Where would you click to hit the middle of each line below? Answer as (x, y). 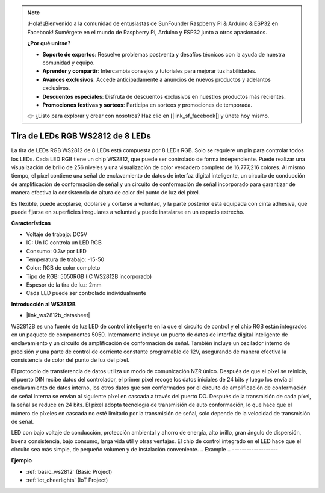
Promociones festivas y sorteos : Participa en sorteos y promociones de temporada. (147, 105)
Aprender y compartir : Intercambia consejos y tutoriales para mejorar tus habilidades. (150, 71)
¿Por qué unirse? (49, 43)
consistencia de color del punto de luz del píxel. (70, 360)
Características (31, 223)
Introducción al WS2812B (44, 304)
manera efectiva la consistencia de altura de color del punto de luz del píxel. (106, 193)
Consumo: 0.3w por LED (56, 251)
